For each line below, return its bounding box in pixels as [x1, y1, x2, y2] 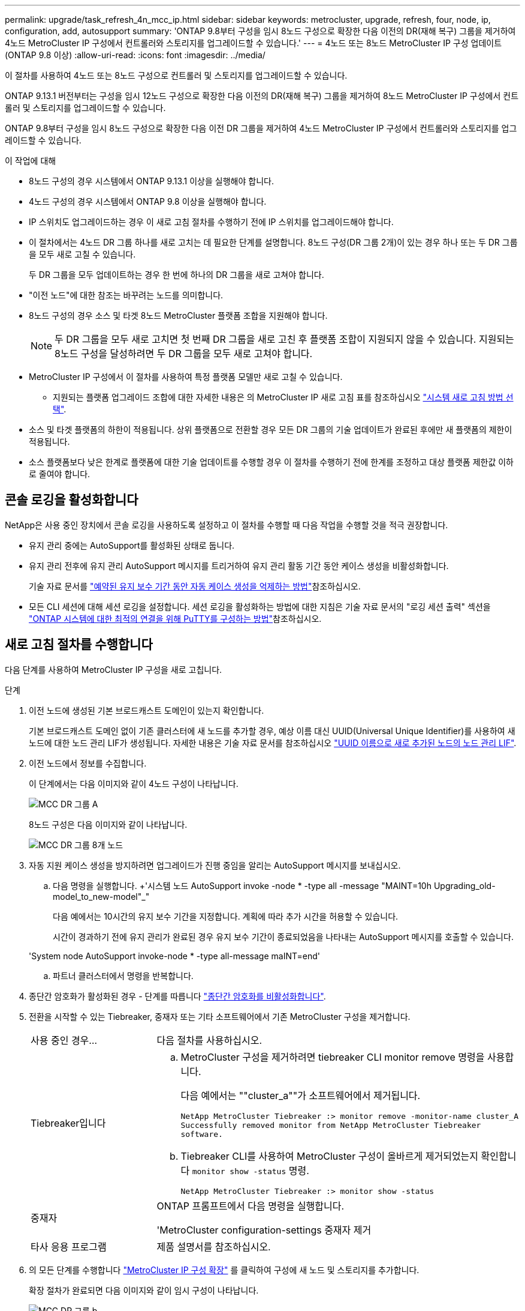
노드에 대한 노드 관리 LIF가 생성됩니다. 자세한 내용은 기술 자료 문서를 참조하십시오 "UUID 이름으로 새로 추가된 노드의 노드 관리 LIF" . [29, 737, 517, 748]
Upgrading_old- [433, 880, 496, 891]
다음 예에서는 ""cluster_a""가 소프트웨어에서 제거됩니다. [180, 1089, 421, 1102]
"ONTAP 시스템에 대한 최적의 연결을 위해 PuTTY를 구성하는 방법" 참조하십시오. [29, 613, 322, 624]
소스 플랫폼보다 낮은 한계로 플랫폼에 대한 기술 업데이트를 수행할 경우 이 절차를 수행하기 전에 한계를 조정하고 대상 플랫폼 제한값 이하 [29, 457, 514, 467]
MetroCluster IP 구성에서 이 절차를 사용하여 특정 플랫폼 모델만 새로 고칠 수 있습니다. [29, 372, 343, 382]
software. [180, 1129, 223, 1139]
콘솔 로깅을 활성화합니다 [5, 492, 138, 508]
